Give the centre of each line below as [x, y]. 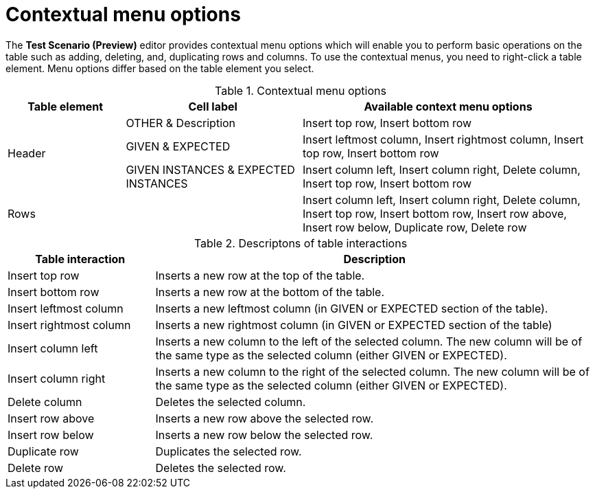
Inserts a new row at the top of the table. [260, 275]
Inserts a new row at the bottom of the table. [270, 292]
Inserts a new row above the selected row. [265, 418]
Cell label [213, 106]
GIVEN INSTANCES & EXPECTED [210, 169]
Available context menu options [448, 106]
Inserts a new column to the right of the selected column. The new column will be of [372, 371]
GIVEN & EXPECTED [178, 146]
